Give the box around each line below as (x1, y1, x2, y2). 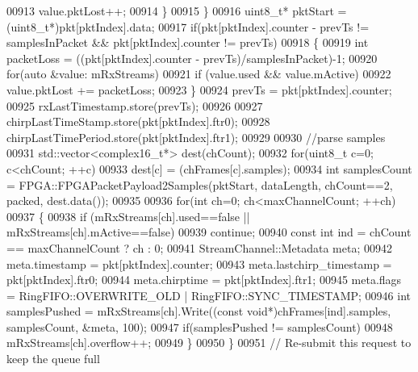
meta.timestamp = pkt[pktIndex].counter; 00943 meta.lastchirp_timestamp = (6, 255, 392, 272)
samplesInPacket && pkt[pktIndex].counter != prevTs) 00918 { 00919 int (6, 34, 369, 51)
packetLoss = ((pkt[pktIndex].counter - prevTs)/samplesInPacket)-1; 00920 (6, 49, 378, 66)
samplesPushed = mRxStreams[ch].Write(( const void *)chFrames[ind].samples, (6, 303, 391, 320)
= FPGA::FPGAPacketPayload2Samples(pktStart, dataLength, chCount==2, (6, 176, 393, 193)
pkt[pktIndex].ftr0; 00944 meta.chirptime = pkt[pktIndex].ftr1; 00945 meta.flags (6, 271, 402, 288)
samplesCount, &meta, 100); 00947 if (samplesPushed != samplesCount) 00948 (6, 318, 393, 335)
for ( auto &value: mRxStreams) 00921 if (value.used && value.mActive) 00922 (6, 65, 391, 82)
